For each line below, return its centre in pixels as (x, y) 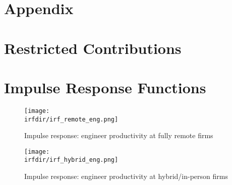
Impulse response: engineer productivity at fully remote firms (119, 135)
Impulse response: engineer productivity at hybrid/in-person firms (126, 176)
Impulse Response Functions (105, 87)
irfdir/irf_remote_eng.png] (71, 119)
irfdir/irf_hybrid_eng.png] (71, 160)
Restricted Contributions (93, 48)
